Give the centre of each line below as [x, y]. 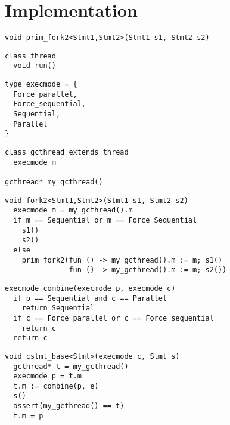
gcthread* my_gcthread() [54, 182]
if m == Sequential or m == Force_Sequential [105, 220]
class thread [30, 56]
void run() [35, 66]
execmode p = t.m [47, 376]
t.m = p [28, 416]
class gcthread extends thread [67, 153]
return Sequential [58, 308]
